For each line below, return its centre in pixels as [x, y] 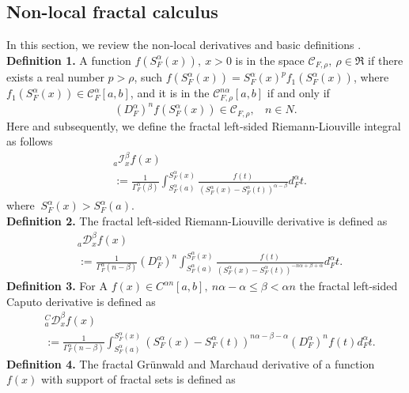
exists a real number [55, 77]
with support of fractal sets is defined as [138, 379]
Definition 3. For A [57, 286]
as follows [30, 141]
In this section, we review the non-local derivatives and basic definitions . [184, 45]
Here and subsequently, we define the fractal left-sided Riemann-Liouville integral [204, 125]
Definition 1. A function [69, 60]
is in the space [270, 60]
